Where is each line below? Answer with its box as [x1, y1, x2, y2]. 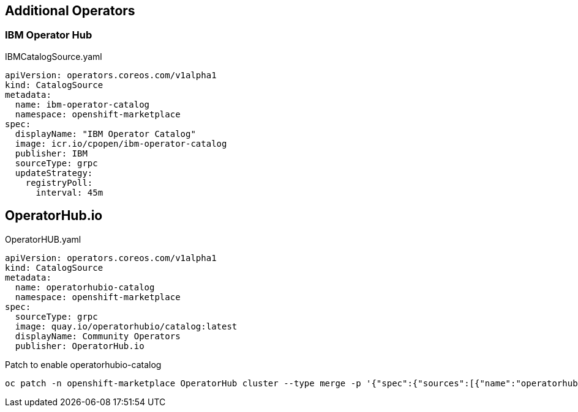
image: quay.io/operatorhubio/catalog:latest [15, 321, 238, 331]
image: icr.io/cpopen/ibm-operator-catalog [15, 138, 227, 149]
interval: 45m [36, 187, 103, 197]
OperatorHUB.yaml [5, 234, 81, 245]
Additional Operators [5, 3, 135, 18]
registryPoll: [25, 177, 93, 188]
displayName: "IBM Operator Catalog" [15, 128, 196, 139]
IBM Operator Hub [5, 29, 92, 42]
